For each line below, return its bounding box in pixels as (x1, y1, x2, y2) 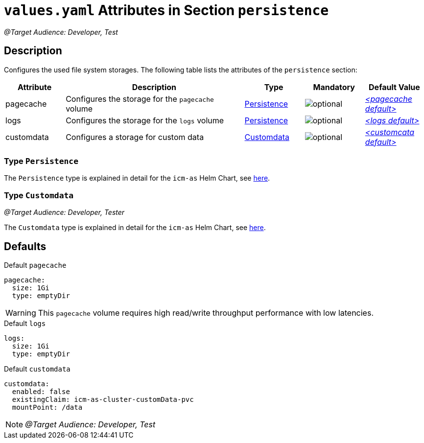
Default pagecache (4, 260, 67, 269)
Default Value (369, 82, 420, 92)
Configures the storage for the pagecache (66, 93, 214, 104)
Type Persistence (4, 156, 79, 166)
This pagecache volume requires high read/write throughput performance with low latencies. (38, 307, 374, 318)
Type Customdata (4, 190, 74, 200)
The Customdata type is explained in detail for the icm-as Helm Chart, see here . (4, 223, 266, 232)
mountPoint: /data (12, 403, 83, 411)
